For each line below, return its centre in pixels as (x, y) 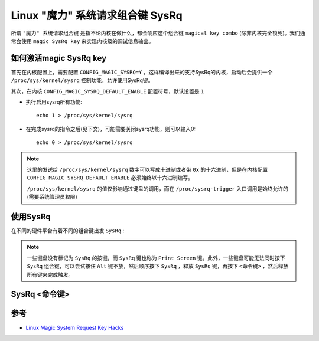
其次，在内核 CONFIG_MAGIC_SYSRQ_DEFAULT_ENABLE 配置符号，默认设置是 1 (108, 91)
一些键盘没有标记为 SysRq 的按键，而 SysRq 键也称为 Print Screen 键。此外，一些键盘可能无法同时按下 (156, 258)
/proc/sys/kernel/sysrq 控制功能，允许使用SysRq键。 (82, 80)
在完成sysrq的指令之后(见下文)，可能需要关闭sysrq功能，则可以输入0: (111, 129)
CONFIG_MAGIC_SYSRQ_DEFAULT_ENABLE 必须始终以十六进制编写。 (110, 178)
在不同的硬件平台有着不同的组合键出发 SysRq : (68, 231)
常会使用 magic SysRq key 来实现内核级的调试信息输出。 (82, 41)
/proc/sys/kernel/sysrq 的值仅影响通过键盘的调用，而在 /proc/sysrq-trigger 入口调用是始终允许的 (158, 188)
